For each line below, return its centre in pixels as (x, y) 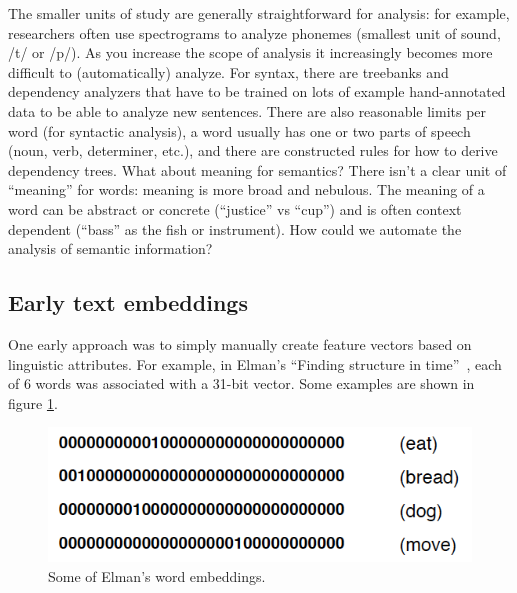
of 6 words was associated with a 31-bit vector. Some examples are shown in (241, 383)
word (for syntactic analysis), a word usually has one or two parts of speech (239, 130)
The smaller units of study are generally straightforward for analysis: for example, (259, 13)
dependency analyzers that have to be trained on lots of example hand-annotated (257, 91)
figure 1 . (33, 402)
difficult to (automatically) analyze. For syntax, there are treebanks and (228, 71)
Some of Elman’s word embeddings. (157, 575)
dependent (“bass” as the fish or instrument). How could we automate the (235, 228)
